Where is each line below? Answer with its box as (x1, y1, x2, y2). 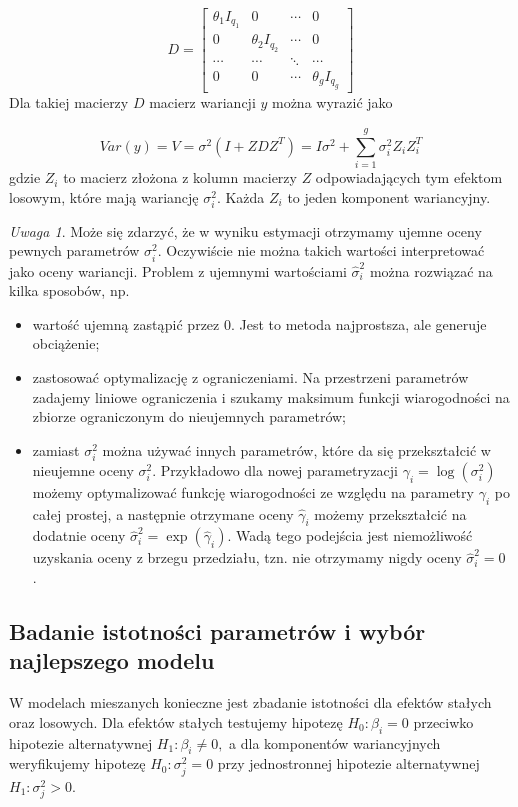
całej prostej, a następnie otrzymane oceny (32, 503, 294, 524)
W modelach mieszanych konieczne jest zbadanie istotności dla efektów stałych (9, 692, 492, 713)
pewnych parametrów (9, 240, 140, 261)
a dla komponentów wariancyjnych (229, 732, 441, 753)
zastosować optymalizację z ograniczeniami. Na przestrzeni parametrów (32, 366, 469, 387)
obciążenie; (32, 333, 100, 354)
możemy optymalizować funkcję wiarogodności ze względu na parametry (32, 481, 474, 502)
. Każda (216, 186, 265, 207)
